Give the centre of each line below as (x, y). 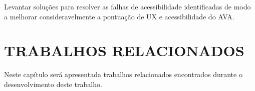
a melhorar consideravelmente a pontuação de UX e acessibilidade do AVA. (119, 16)
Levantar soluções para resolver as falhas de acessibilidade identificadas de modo (127, 6)
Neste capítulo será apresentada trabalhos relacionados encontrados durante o (123, 74)
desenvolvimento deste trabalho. (53, 84)
